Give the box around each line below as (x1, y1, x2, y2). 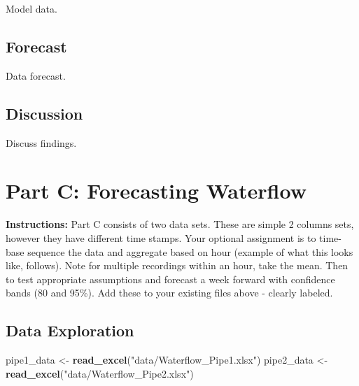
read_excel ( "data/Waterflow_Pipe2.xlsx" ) (6, 366, 194, 380)
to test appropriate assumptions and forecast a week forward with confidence (6, 271, 335, 286)
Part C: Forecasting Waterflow (6, 176, 307, 205)
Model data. (6, 1, 57, 15)
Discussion (6, 102, 83, 124)
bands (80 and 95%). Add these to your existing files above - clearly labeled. (6, 285, 333, 300)
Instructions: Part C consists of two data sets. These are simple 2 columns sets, (6, 217, 354, 231)
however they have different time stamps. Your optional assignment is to (6, 230, 316, 245)
